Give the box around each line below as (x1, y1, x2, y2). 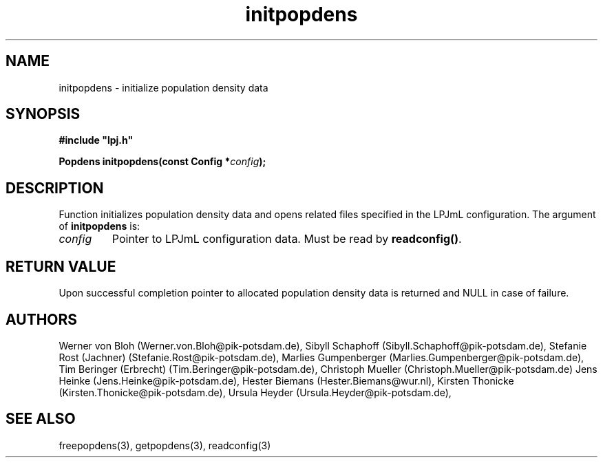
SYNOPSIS (6, 105, 81, 123)
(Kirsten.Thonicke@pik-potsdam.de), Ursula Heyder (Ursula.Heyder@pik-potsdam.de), (59, 386, 452, 398)
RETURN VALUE (6, 257, 116, 275)
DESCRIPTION (6, 179, 104, 197)
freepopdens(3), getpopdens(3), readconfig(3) (59, 439, 271, 451)
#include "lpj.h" (59, 134, 134, 147)
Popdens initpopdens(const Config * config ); (59, 155, 266, 168)
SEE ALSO (6, 410, 76, 428)
